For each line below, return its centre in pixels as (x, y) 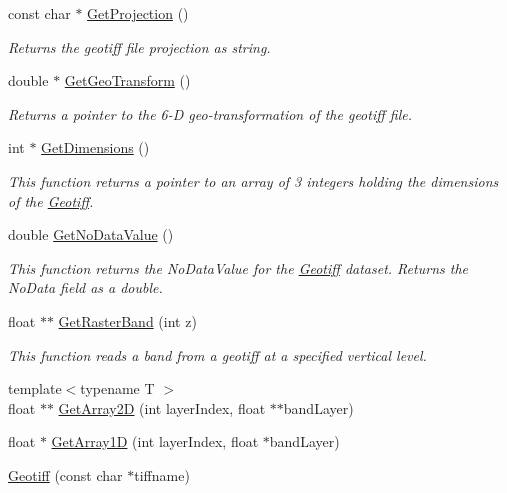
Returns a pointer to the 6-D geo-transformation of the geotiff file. (210, 113)
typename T (117, 388)
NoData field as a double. (85, 287)
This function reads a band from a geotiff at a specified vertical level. (217, 354)
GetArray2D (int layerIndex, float (162, 407)
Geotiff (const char (65, 474)
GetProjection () (138, 13)
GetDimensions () (95, 147)
